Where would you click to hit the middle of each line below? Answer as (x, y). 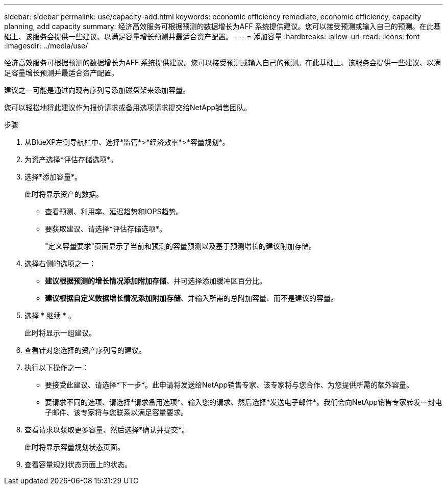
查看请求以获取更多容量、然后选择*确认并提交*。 (107, 430)
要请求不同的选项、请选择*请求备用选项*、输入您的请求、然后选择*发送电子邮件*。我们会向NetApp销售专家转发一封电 (244, 402)
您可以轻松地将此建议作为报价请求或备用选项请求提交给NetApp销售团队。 (128, 107)
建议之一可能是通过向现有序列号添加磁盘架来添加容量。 (97, 90)
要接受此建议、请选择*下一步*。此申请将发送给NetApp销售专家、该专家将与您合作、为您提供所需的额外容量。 (229, 385)
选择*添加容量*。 (53, 177)
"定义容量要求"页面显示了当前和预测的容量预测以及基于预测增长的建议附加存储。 (181, 246)
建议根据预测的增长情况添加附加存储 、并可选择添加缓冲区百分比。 (156, 281)
